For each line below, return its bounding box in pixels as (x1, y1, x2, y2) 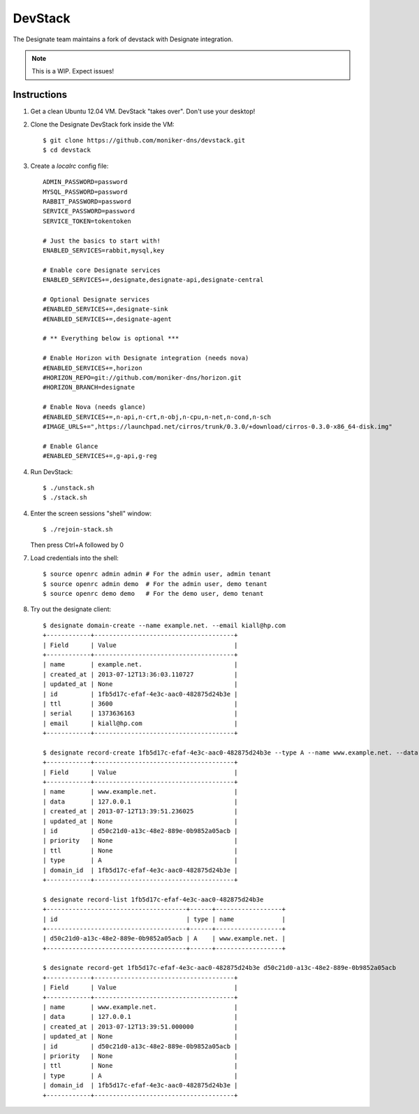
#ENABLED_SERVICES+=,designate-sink (43, 305, 168, 313)
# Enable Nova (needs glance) (43, 403, 147, 411)
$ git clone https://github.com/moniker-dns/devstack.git (43, 136, 246, 145)
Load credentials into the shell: (30, 553, 119, 562)
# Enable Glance (43, 442, 98, 450)
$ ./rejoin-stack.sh (43, 525, 113, 534)
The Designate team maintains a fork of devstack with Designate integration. (13, 35, 233, 43)
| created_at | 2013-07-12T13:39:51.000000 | (43, 1022, 238, 1031)
